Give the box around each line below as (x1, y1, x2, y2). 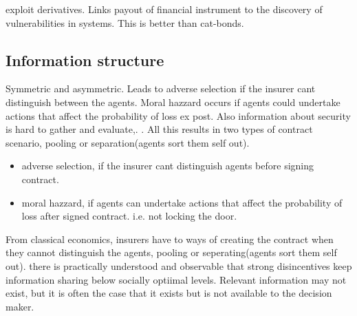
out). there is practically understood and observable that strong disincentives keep (6, 258, 352, 273)
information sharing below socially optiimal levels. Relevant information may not (6, 272, 347, 286)
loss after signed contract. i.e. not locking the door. (21, 209, 237, 223)
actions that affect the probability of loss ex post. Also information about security (6, 108, 351, 123)
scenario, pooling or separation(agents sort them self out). (6, 135, 250, 149)
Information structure (6, 49, 164, 70)
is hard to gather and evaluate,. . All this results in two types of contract (6, 122, 313, 136)
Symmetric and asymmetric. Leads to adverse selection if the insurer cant (6, 81, 316, 96)
